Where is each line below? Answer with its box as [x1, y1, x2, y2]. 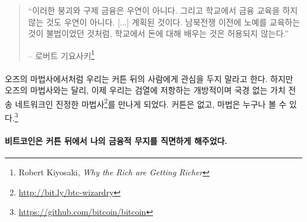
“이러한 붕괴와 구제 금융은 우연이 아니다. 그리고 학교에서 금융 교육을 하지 [28, 4, 298, 16]
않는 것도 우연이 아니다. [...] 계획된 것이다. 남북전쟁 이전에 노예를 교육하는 [28, 15, 301, 28]
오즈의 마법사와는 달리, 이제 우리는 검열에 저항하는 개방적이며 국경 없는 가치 [5, 84, 286, 96]
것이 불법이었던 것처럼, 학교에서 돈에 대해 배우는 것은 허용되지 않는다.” [28, 27, 289, 40]
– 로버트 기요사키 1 [28, 47, 95, 61]
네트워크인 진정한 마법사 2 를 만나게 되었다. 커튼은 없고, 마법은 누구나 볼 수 [15, 96, 287, 110]
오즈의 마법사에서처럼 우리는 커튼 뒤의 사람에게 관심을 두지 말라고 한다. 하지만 [5, 72, 293, 84]
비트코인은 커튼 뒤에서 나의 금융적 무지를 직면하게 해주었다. [5, 134, 227, 146]
